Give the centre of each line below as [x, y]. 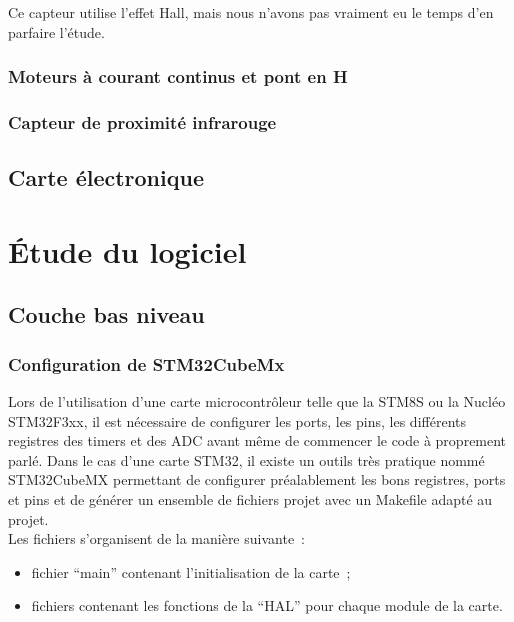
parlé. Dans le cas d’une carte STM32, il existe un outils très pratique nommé [246, 459]
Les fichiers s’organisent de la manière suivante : [156, 538]
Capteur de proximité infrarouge [142, 121]
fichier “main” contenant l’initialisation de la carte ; [191, 571]
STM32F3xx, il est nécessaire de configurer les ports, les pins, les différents [237, 420]
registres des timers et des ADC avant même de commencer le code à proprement [257, 440]
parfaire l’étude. [56, 31]
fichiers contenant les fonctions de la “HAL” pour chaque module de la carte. [267, 605]
